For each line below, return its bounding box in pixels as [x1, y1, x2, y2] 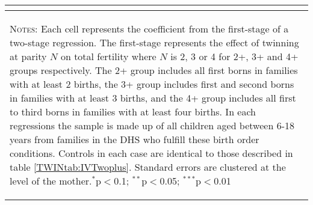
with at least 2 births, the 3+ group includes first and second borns [10, 77, 294, 91]
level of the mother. [10, 174, 92, 188]
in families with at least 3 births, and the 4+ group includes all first [10, 91, 296, 105]
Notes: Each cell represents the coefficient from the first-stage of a [10, 22, 289, 35]
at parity [10, 49, 47, 63]
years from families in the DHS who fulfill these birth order [10, 132, 259, 146]
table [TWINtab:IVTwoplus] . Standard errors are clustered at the [10, 160, 286, 174]
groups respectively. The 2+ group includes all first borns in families [10, 63, 298, 77]
